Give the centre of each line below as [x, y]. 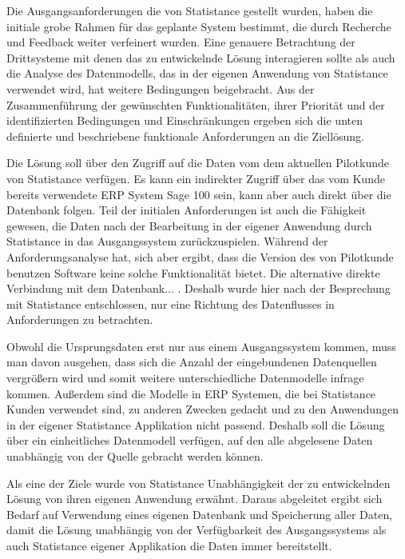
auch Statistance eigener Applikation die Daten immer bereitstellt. [169, 545]
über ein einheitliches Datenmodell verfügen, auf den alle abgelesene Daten [190, 440]
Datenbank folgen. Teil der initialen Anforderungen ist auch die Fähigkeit [187, 210]
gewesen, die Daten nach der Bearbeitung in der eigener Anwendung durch [189, 225]
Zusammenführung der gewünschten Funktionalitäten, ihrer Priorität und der [196, 104]
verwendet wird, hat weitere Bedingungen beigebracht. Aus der [161, 88]
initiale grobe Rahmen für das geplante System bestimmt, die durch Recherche [199, 26]
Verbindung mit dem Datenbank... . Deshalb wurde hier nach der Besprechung [199, 288]
